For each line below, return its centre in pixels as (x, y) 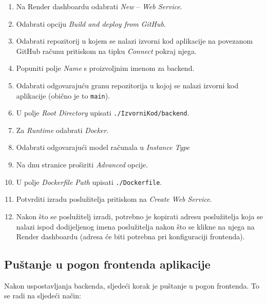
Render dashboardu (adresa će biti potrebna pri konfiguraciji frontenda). (130, 236)
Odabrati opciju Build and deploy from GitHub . (91, 23)
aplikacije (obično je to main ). (63, 95)
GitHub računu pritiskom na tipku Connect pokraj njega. (106, 51)
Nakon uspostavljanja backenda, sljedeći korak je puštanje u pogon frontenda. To (132, 285)
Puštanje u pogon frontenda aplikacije (107, 264)
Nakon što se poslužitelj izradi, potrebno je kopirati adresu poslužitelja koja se (139, 216)
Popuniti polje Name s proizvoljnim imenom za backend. (105, 68)
